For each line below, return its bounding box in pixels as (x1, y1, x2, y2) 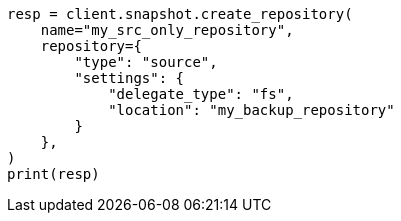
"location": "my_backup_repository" (108, 102, 395, 118)
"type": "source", (74, 54, 218, 70)
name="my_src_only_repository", (40, 22, 294, 38)
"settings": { (74, 70, 185, 86)
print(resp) (7, 166, 100, 182)
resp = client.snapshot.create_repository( (7, 6, 353, 22)
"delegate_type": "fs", (108, 86, 294, 102)
